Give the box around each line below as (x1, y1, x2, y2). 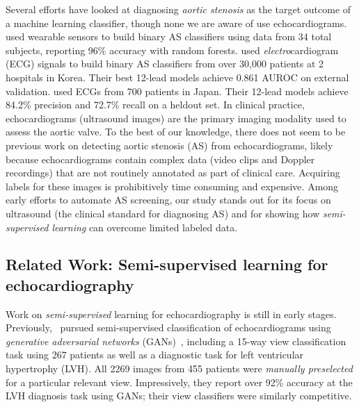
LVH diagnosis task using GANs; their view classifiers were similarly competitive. (6, 388, 352, 403)
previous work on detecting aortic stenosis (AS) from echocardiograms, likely (6, 138, 333, 152)
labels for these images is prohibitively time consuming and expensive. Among (6, 178, 339, 193)
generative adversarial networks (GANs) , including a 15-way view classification (6, 333, 346, 348)
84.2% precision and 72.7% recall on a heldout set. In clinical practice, (6, 97, 305, 112)
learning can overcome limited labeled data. (51, 219, 238, 234)
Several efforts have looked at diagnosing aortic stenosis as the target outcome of (6, 2, 351, 16)
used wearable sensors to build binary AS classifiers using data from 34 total (6, 29, 332, 44)
